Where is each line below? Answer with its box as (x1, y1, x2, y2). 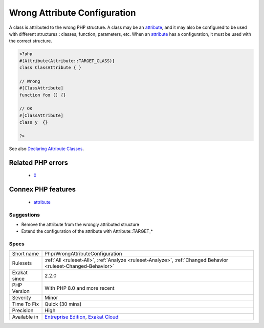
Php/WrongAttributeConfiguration (44, 250, 122, 257)
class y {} (19, 120, 48, 125)
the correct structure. (9, 38, 52, 44)
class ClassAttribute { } (19, 65, 82, 70)
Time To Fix (12, 301, 39, 307)
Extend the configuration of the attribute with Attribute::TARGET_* (21, 228, 154, 234)
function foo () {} (19, 92, 66, 98)
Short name (12, 250, 39, 257)
